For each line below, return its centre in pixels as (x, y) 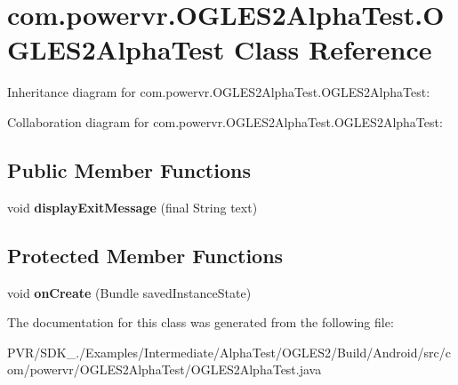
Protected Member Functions (145, 255)
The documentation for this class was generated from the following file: (201, 322)
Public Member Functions (129, 169)
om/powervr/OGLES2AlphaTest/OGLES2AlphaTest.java (165, 369)
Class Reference (333, 49)
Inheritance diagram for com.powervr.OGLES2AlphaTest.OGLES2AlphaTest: (219, 92)
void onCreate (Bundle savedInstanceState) (129, 292)
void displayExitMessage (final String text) (133, 207)
